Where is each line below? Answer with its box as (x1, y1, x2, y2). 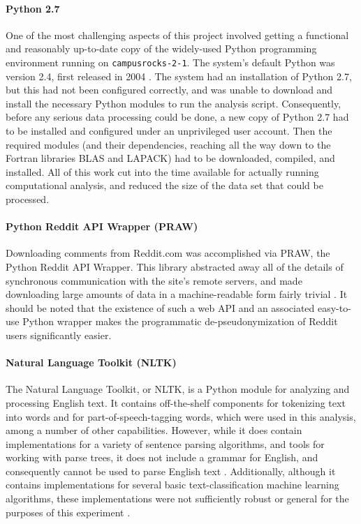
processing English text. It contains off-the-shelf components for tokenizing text (6, 395, 346, 410)
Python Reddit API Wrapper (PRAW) (6, 219, 198, 234)
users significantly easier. (6, 327, 112, 342)
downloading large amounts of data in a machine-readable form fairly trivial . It (6, 287, 348, 301)
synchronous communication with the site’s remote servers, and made (6, 273, 302, 287)
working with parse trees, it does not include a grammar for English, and (6, 450, 318, 465)
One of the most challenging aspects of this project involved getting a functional (6, 27, 349, 42)
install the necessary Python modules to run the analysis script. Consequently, (6, 96, 341, 110)
